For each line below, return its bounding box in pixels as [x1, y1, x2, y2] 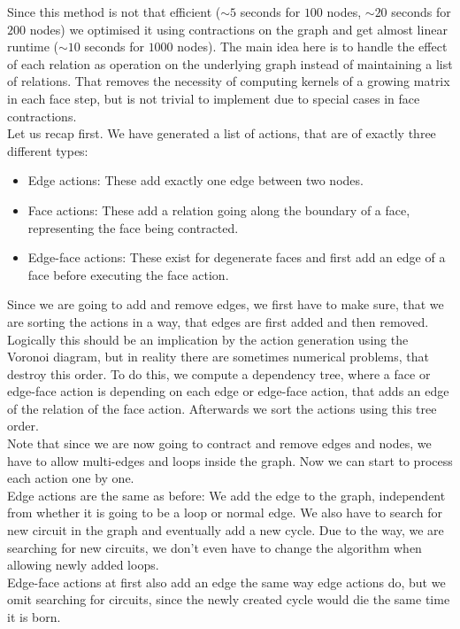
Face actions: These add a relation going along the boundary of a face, [27, 200, 410, 219]
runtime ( [7, 37, 58, 56]
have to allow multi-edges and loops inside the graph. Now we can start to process [7, 451, 453, 470]
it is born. [7, 608, 61, 625]
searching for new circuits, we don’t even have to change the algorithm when [7, 538, 422, 556]
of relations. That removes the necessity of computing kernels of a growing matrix [7, 72, 450, 90]
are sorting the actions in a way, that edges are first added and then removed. [7, 312, 429, 330]
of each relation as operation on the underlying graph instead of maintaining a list [7, 54, 453, 73]
